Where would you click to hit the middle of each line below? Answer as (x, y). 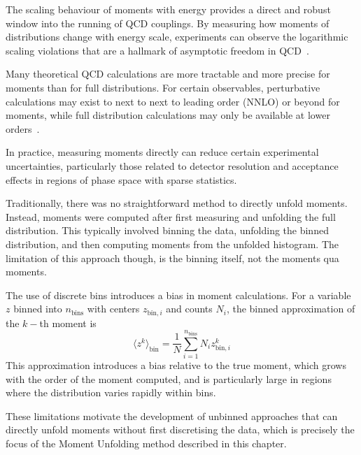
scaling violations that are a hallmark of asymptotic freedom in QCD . (157, 50)
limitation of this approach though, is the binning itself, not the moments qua (172, 258)
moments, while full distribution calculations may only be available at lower (168, 115)
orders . (23, 128)
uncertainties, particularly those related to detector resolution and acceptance (172, 165)
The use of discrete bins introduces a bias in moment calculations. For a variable (178, 295)
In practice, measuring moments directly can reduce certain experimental (162, 152)
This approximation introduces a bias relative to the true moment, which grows (176, 365)
